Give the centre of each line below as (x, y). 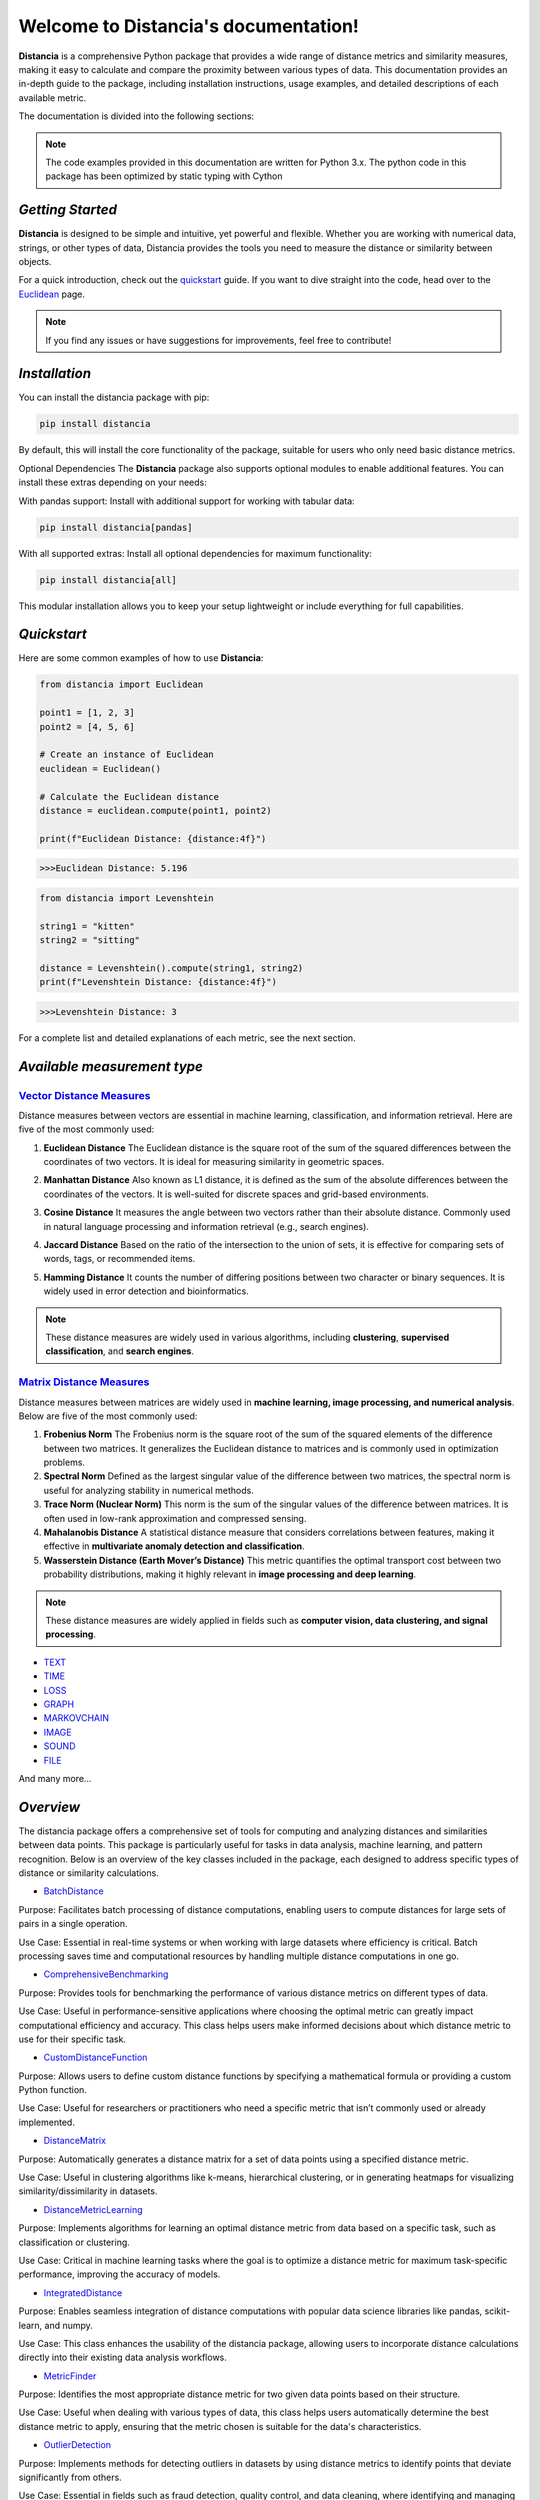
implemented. (46, 2122)
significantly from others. (70, 2477)
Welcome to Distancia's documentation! (189, 26)
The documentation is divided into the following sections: (136, 116)
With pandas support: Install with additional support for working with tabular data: (186, 501)
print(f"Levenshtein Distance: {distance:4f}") (158, 982)
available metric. (52, 97)
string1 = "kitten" (87, 926)
